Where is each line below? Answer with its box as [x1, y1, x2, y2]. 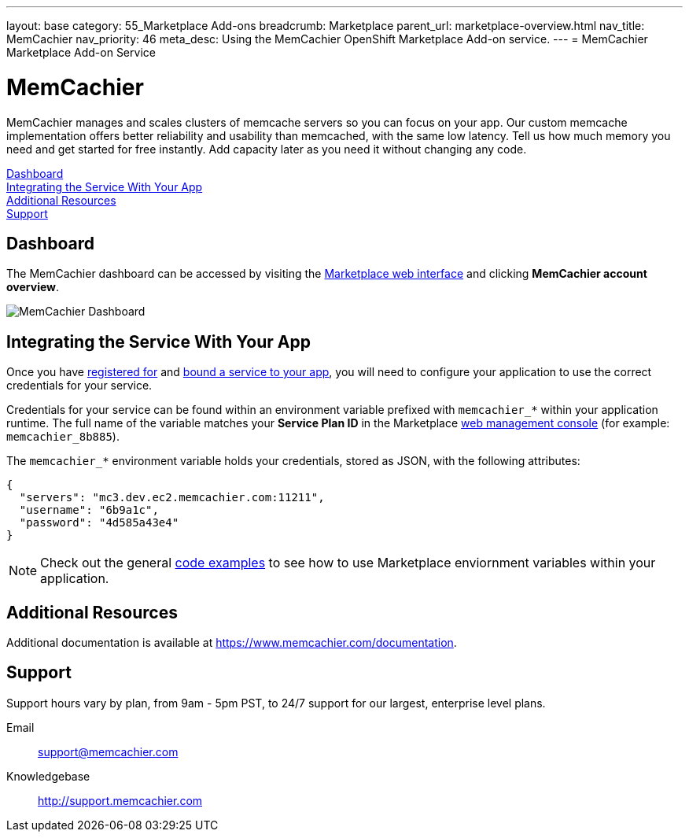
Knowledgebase [6, 769, 90, 783]
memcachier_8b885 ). [6, 430, 120, 444]
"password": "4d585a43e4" [19, 516, 179, 530]
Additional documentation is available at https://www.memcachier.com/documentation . [6, 636, 457, 650]
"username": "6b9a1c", [19, 504, 159, 517]
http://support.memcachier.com [38, 793, 203, 807]
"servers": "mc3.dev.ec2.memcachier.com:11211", [19, 491, 325, 504]
